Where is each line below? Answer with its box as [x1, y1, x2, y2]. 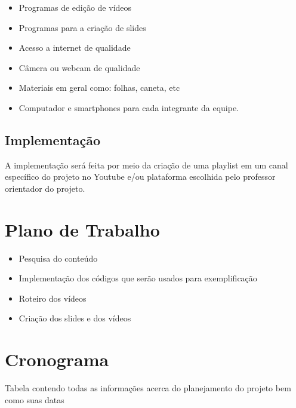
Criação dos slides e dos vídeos [18, 312, 131, 324]
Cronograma [5, 347, 109, 372]
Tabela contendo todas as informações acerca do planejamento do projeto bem [5, 382, 291, 394]
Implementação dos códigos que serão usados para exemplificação [18, 272, 257, 284]
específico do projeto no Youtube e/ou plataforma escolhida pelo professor [5, 170, 276, 183]
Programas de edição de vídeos [18, 1, 132, 13]
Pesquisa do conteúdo [18, 251, 98, 264]
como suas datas [5, 393, 64, 406]
